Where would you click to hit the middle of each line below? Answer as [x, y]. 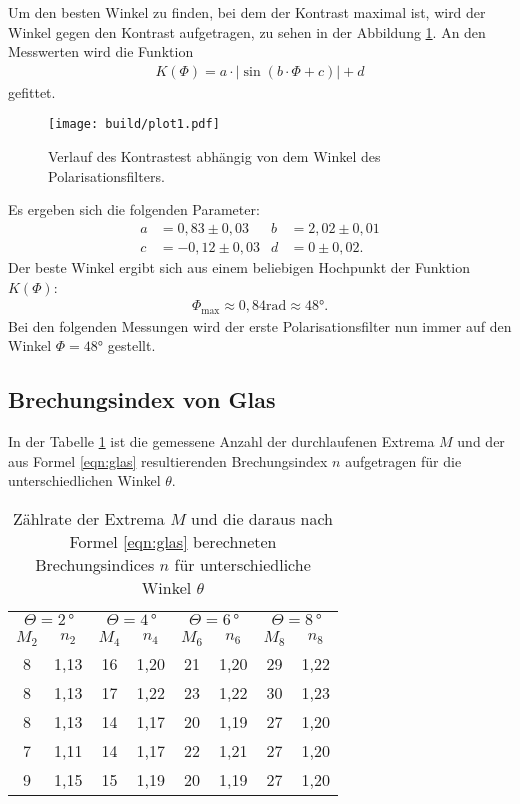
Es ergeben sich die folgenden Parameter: [134, 209]
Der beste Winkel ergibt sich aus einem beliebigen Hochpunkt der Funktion [239, 266]
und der [481, 440]
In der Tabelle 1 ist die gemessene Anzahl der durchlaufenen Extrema [221, 440]
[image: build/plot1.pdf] [134, 124]
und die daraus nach [262, 518]
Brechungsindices [95, 564]
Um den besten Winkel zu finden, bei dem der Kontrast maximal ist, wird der [247, 12]
